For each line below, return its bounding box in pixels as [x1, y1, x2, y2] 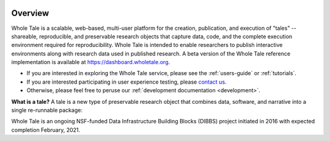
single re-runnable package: [11, 107, 82, 114]
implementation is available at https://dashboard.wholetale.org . [11, 59, 170, 66]
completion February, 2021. [11, 126, 81, 134]
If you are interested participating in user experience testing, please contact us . [26, 78, 227, 85]
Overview [11, 8, 50, 18]
